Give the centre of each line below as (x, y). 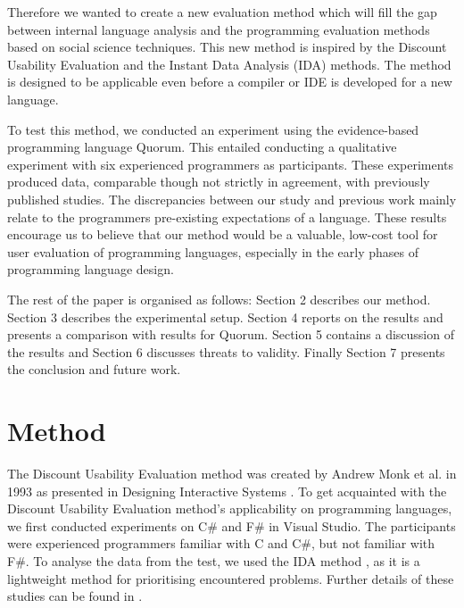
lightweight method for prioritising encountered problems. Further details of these (231, 578)
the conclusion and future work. (94, 369)
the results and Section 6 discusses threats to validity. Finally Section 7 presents (226, 351)
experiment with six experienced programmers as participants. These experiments (231, 164)
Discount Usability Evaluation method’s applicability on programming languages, (230, 508)
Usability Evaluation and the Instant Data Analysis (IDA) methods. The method (229, 64)
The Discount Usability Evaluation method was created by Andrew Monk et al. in (232, 473)
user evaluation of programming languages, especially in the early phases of (213, 251)
